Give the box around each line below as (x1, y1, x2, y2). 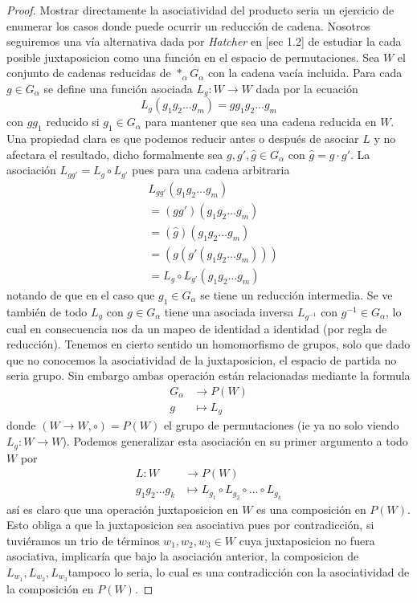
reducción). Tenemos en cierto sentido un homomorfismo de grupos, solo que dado (6, 336, 411, 352)
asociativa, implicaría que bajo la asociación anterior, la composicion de (6, 548, 359, 564)
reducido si (46, 113, 100, 130)
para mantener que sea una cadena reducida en (145, 113, 377, 130)
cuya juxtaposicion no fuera (239, 532, 375, 548)
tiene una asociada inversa (164, 303, 294, 320)
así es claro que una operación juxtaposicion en (6, 500, 239, 517)
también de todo (6, 303, 88, 320)
